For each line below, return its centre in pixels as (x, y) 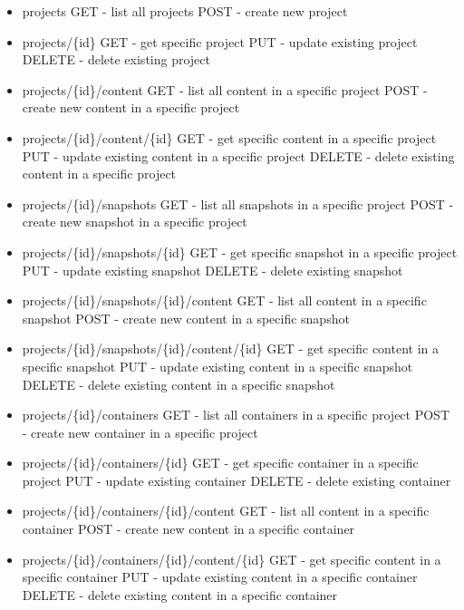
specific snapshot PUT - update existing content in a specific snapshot (217, 366)
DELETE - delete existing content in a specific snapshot (179, 384)
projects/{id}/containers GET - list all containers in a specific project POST (236, 415)
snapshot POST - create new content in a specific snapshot (186, 318)
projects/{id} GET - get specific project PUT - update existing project (220, 41)
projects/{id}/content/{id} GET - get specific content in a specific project (229, 137)
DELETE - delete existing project (116, 59)
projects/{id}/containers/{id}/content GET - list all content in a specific (226, 511)
